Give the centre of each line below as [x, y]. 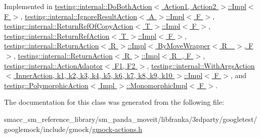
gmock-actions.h [117, 129]
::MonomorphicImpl [157, 85]
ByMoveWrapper [184, 46]
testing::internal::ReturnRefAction [57, 36]
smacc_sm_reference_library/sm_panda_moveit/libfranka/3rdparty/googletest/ [131, 119]
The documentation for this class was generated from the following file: [114, 102]
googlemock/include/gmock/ [48, 129]
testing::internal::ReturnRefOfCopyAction [69, 26]
